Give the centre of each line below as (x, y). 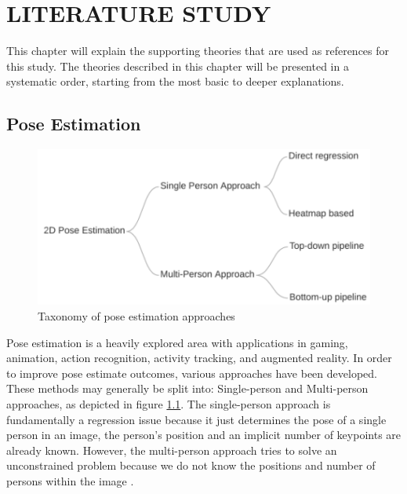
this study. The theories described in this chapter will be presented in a (178, 66)
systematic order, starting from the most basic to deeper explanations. (175, 81)
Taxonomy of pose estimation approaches (136, 315)
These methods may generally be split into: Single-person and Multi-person (187, 388)
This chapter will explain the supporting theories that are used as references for (198, 51)
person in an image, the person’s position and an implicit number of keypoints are (204, 435)
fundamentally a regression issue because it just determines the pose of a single (196, 419)
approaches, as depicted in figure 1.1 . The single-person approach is (169, 403)
